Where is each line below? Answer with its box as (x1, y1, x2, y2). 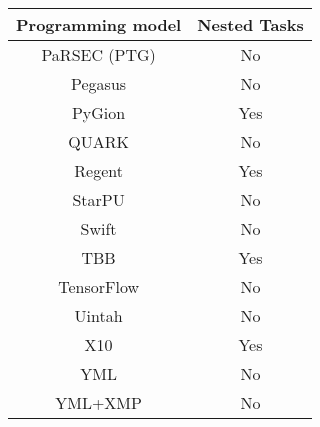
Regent (74, 159, 123, 182)
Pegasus (71, 72, 127, 95)
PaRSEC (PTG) (41, 43, 156, 66)
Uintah (74, 304, 123, 327)
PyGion (71, 101, 126, 124)
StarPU (72, 188, 125, 211)
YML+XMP (55, 391, 142, 414)
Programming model (16, 13, 182, 36)
